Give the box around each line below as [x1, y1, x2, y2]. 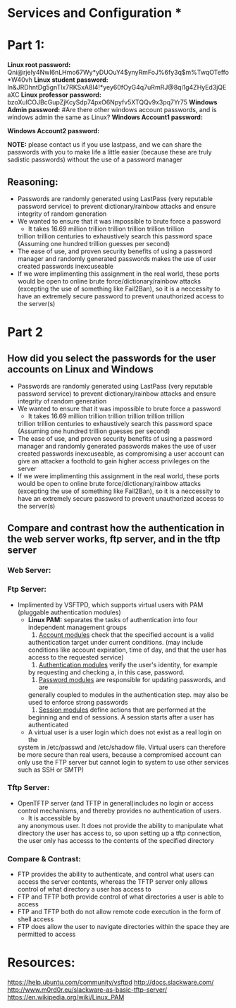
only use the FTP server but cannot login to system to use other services [17, 758, 229, 766]
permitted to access [17, 930, 76, 939]
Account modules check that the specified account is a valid [38, 630, 214, 639]
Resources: [7, 954, 75, 971]
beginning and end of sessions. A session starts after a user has [27, 712, 215, 721]
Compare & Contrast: [7, 854, 81, 863]
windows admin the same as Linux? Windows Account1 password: [7, 113, 203, 121]
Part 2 [7, 324, 44, 340]
